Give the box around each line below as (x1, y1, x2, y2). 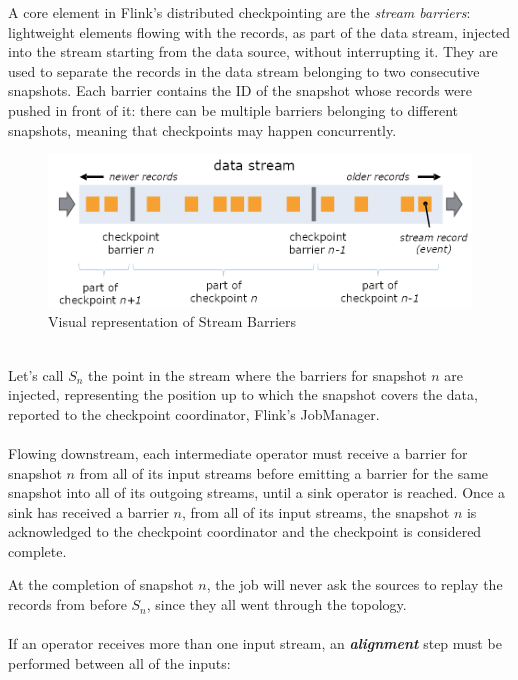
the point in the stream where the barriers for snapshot (88, 364, 427, 385)
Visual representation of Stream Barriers (48, 311, 296, 332)
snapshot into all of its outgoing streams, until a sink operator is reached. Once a (8, 482, 505, 503)
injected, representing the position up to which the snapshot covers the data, (8, 384, 478, 405)
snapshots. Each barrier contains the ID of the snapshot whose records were (8, 80, 472, 101)
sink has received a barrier (8, 501, 169, 522)
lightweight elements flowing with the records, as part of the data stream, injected (8, 21, 511, 42)
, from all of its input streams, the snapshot (181, 501, 450, 522)
